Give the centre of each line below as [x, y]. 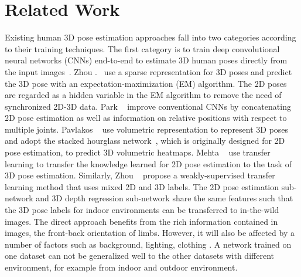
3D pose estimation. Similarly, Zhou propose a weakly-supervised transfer [140, 175]
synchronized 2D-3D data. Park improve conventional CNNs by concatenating [148, 106]
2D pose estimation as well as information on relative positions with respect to [146, 118]
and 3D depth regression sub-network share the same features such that [165, 198]
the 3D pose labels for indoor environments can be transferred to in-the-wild [142, 210]
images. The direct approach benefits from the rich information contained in [141, 221]
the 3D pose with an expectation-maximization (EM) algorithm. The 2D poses [146, 83]
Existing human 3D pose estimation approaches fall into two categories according [150, 37]
